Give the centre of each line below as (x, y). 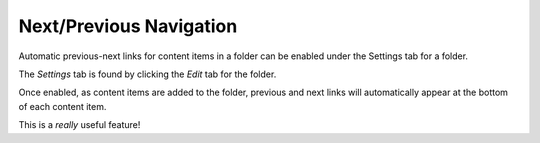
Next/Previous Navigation (128, 26)
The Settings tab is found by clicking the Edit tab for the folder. (147, 74)
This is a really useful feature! (79, 125)
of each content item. (62, 106)
